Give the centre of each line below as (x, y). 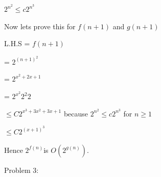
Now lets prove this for (40, 26)
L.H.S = (17, 43)
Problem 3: (21, 170)
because (76, 113)
